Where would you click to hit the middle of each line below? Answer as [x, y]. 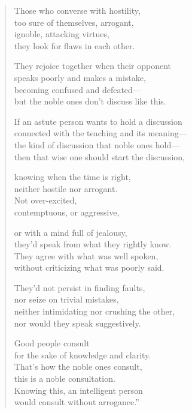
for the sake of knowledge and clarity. [83, 354]
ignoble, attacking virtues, [62, 34]
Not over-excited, [45, 200]
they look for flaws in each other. [74, 45]
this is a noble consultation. [65, 378]
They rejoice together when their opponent [93, 66]
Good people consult [52, 343]
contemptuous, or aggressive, [67, 212]
